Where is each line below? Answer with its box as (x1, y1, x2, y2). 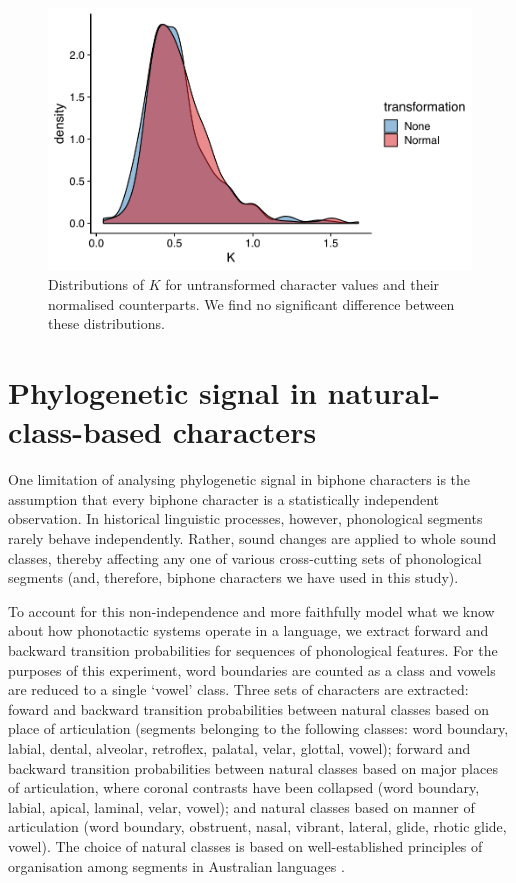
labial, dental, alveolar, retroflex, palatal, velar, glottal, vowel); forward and (8, 737, 471, 758)
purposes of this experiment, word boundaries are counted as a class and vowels (8, 659, 496, 680)
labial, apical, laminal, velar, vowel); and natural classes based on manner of (8, 796, 475, 817)
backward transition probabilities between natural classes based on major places (8, 757, 498, 778)
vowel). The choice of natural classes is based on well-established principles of (8, 835, 483, 856)
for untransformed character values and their (165, 274, 440, 295)
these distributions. (48, 313, 165, 334)
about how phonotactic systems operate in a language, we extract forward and (8, 620, 489, 641)
